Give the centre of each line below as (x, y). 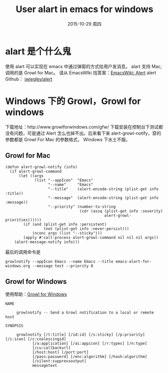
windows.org (18, 266)
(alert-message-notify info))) (47, 242)
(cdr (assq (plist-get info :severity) (121, 211)
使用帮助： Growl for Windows (36, 294)
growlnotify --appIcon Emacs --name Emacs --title (59, 262)
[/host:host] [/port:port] (60, 352)
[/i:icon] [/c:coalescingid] (36, 339)
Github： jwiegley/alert (29, 79)
